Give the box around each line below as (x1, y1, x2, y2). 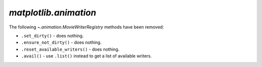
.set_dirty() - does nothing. (21, 33, 84, 39)
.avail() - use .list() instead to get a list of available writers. (21, 53, 152, 59)
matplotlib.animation (9, 7, 97, 18)
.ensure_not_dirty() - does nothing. (21, 40, 102, 45)
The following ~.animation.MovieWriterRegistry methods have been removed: (9, 24, 164, 30)
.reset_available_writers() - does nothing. (21, 46, 120, 52)
